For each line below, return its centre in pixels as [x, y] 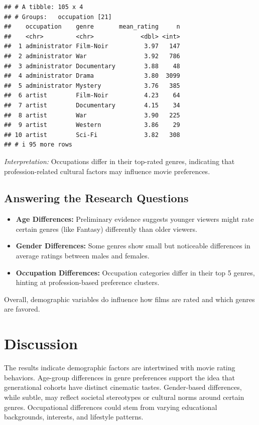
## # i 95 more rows [38, 145]
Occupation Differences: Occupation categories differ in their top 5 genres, [135, 272]
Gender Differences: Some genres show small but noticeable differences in [133, 246]
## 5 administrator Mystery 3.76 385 [92, 86]
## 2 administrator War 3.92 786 [92, 56]
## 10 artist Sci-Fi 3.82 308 [92, 135]
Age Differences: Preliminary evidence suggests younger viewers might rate [135, 219]
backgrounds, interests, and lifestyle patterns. [74, 417]
